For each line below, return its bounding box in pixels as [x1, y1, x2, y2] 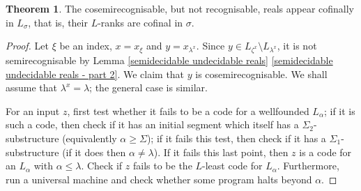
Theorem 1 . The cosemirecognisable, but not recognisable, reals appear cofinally [6, 1, 354, 15]
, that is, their [28, 15, 88, 29]
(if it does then [62, 144, 126, 159]
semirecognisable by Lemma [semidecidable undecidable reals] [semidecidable [6, 52, 333, 67]
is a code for [299, 144, 352, 159]
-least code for [202, 158, 263, 173]
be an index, [59, 38, 112, 53]
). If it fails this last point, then [153, 144, 289, 159]
